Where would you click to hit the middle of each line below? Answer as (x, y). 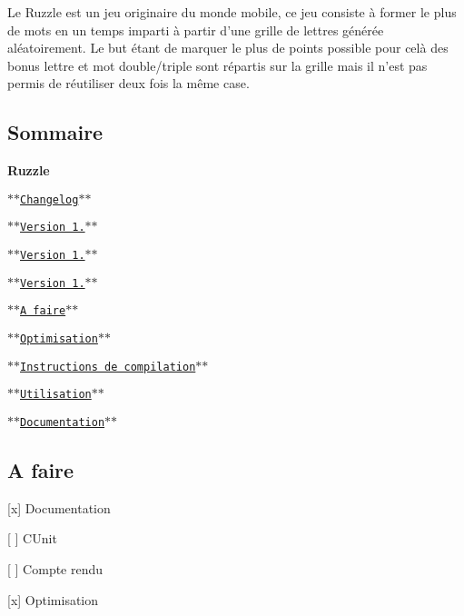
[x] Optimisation (53, 599)
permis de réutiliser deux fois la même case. (128, 83)
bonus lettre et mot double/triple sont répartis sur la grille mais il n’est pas (217, 65)
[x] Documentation (59, 507)
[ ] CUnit (32, 538)
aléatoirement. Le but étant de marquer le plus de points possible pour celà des (228, 48)
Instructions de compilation (108, 367)
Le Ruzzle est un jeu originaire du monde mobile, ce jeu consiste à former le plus (232, 12)
